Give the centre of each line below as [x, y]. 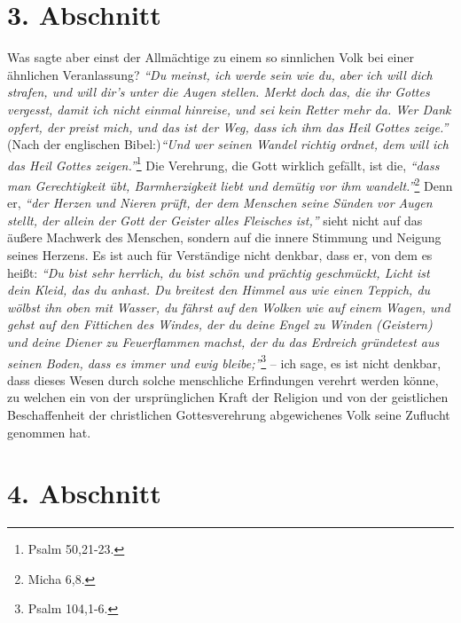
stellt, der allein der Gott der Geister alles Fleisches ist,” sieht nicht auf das [215, 220]
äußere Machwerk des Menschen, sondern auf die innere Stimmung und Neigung [224, 237]
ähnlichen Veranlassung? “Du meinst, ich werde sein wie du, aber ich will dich [220, 74]
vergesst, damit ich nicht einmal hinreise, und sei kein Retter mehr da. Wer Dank [229, 109]
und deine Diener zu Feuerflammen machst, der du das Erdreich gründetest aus [223, 341]
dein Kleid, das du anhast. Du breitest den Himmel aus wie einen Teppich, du [219, 290]
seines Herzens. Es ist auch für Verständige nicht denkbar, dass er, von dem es [220, 254]
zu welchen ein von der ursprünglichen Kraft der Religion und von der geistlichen [228, 397]
